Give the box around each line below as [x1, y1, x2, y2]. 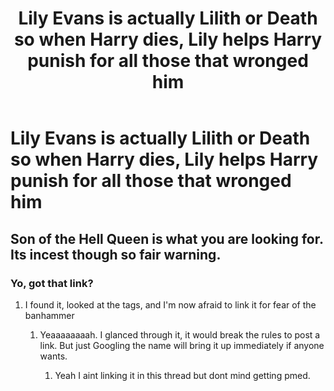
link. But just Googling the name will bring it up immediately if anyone [39, 339, 325, 351]
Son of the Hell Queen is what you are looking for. [10, 230, 324, 247]
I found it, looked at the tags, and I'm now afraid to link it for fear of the [24, 298, 317, 311]
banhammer [24, 309, 75, 321]
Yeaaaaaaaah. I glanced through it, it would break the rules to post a [39, 328, 321, 341]
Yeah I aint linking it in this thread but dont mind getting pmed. [54, 369, 311, 381]
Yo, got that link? [10, 276, 94, 290]
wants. [39, 350, 68, 362]
